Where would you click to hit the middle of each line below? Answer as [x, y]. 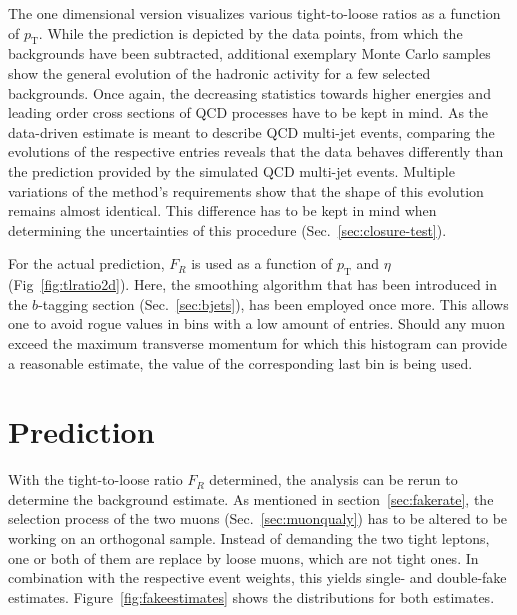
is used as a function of [262, 263]
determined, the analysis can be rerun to [333, 479]
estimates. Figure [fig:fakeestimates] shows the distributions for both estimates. [251, 596]
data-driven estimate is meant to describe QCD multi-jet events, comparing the [251, 131]
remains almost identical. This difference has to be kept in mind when [222, 210]
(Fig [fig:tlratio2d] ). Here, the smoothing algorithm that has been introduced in [253, 284]
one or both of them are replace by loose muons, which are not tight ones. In [243, 557]
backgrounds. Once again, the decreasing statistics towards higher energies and [249, 92]
